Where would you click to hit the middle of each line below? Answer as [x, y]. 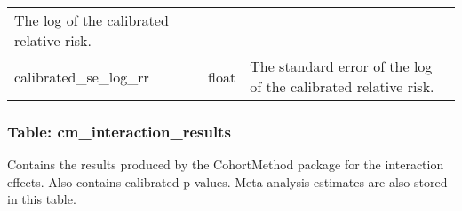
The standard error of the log [341, 66]
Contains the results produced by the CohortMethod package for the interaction [226, 164]
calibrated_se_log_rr [82, 76]
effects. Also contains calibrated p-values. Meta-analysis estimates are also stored [227, 181]
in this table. [42, 199]
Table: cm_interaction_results [119, 131]
